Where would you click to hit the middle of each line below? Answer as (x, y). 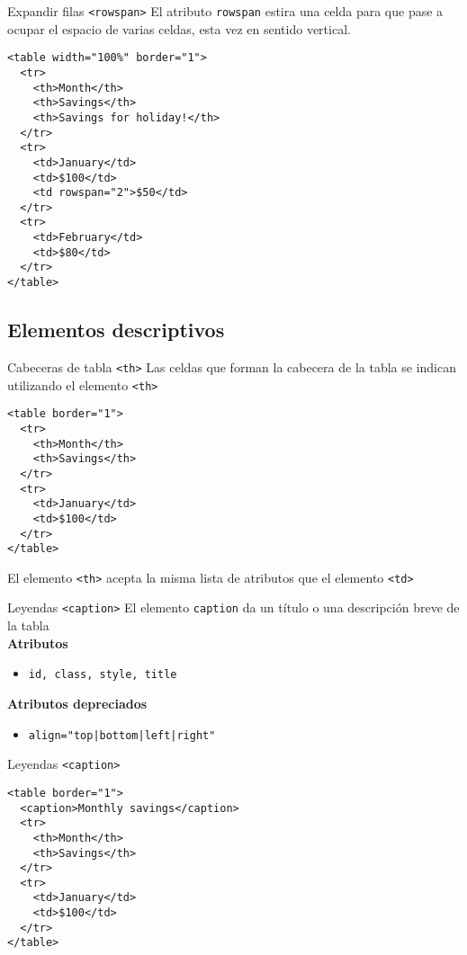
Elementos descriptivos (116, 330)
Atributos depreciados (77, 703)
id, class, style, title (103, 675)
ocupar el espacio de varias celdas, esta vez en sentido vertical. (179, 28)
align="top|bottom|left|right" (122, 735)
